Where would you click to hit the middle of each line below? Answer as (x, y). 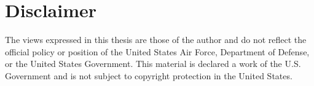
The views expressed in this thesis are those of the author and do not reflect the (156, 40)
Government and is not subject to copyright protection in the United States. (149, 75)
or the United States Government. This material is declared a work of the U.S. (153, 64)
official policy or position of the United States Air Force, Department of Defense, (157, 51)
